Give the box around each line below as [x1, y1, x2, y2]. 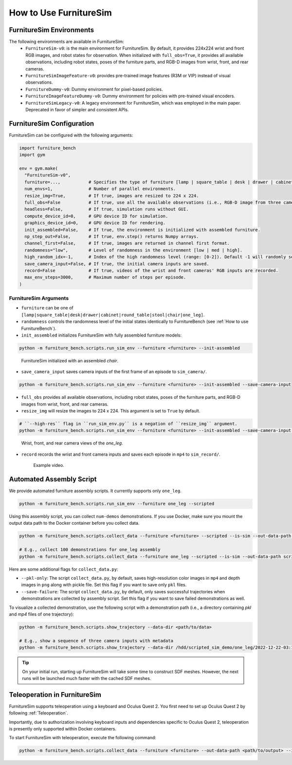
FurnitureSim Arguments [9, 295, 69, 302]
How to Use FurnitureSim [9, 7, 112, 18]
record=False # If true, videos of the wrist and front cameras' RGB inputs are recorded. [24, 267, 278, 273]
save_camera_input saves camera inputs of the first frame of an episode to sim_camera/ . [21, 369, 207, 374]
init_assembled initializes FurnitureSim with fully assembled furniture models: [21, 332, 182, 338]
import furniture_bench [19, 145, 76, 151]
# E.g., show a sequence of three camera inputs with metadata [19, 638, 174, 643]
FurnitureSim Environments [9, 26, 94, 34]
